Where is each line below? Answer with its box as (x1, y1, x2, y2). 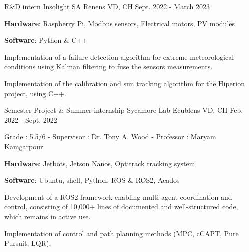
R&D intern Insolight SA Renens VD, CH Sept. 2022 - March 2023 (4, 1, 210, 11)
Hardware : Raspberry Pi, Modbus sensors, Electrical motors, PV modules (4, 18, 235, 28)
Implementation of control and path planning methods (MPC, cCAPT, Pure (4, 228, 239, 238)
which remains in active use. (4, 211, 91, 221)
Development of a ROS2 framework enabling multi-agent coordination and (4, 191, 232, 202)
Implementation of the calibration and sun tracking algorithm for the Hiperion (4, 78, 245, 88)
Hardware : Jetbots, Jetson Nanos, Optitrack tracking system (4, 158, 195, 168)
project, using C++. (4, 88, 66, 98)
